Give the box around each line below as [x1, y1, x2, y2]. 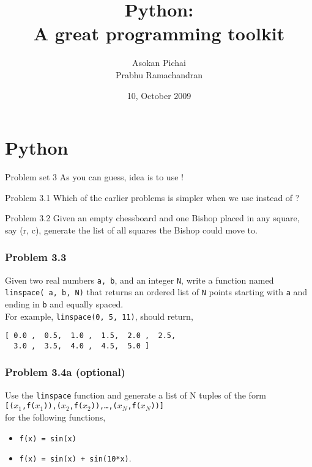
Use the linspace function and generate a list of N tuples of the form [5, 388, 267, 401]
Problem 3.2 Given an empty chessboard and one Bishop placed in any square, [5, 211, 300, 224]
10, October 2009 [127, 89, 191, 101]
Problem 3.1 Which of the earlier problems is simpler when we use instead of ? [5, 191, 300, 204]
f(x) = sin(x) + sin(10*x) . [19, 452, 132, 465]
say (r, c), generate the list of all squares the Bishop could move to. [5, 223, 258, 236]
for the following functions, [5, 411, 106, 424]
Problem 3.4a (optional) [5, 364, 125, 380]
